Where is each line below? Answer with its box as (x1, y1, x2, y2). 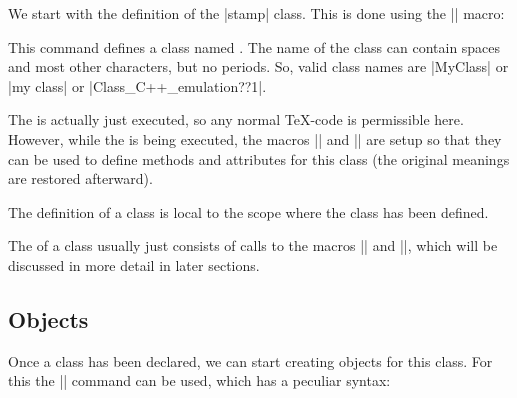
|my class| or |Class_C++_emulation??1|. (8, 75, 267, 96)
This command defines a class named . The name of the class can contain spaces (8, 36, 501, 57)
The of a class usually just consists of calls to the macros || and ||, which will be (8, 235, 498, 256)
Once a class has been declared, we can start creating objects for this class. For (8, 350, 493, 371)
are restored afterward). (8, 168, 153, 189)
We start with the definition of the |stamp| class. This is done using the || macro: (8, 3, 505, 23)
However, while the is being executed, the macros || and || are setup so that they (8, 128, 502, 149)
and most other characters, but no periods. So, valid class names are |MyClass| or (8, 56, 509, 77)
